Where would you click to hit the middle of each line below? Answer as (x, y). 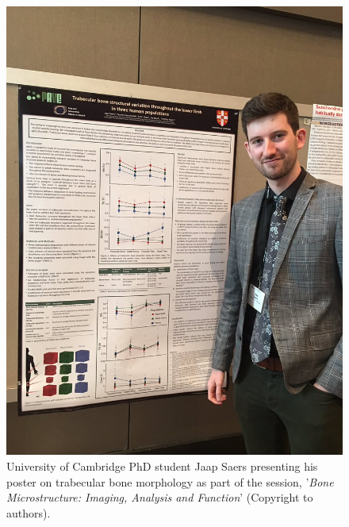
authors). (29, 512)
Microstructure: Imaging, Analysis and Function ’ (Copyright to (160, 497)
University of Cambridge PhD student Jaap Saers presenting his (162, 465)
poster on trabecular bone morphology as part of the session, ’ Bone (170, 481)
